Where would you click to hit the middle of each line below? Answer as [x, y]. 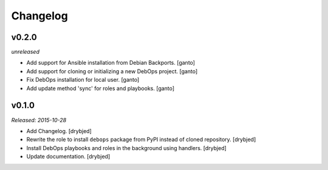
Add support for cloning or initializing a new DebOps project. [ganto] [112, 71]
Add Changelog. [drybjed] [59, 131]
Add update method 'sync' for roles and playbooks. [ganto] [101, 88]
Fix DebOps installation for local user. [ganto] [83, 80]
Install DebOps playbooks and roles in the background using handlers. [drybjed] [127, 148]
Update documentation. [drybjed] [68, 157]
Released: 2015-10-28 [39, 120]
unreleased [25, 52]
